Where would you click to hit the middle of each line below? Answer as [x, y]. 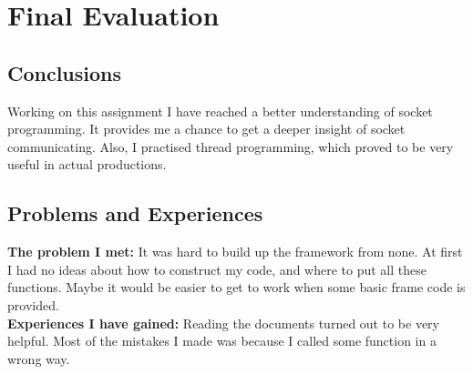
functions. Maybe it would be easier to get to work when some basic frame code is [236, 287]
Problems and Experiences [135, 213]
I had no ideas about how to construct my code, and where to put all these [217, 269]
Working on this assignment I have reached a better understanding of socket [220, 111]
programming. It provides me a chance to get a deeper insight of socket [206, 129]
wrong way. [39, 358]
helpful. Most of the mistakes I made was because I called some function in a [222, 341]
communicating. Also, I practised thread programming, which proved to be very [231, 146]
